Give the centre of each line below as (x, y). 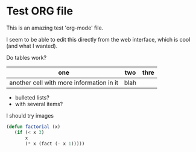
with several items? (39, 104)
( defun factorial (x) (33, 127)
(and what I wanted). (32, 46)
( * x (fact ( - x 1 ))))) (55, 144)
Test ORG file (40, 11)
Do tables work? (27, 57)
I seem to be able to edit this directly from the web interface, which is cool (98, 39)
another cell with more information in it (64, 83)
